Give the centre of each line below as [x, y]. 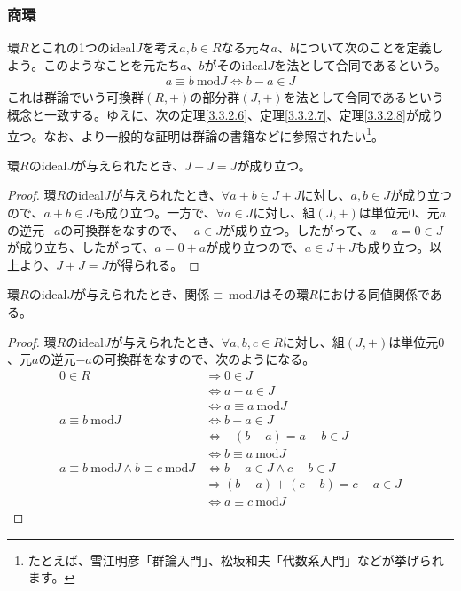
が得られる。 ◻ [154, 264]
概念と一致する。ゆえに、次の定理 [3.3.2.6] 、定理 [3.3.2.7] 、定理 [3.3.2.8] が [213, 115]
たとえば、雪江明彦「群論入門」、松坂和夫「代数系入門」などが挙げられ [236, 559]
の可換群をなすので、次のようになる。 [203, 359]
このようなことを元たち [112, 64]
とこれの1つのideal [82, 47]
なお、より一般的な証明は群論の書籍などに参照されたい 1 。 [214, 134]
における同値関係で [374, 294]
